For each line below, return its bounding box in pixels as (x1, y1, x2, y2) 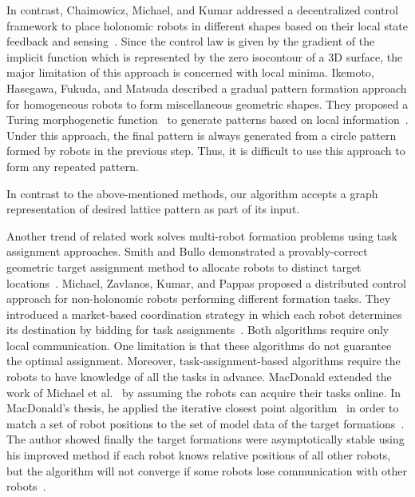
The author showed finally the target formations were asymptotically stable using (6, 431, 405, 447)
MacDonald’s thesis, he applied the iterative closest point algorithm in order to (6, 400, 399, 416)
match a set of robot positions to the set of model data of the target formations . (6, 415, 405, 431)
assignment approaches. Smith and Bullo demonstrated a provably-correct (6, 243, 368, 260)
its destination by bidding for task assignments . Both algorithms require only (6, 321, 389, 338)
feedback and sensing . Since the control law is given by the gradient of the (6, 33, 375, 50)
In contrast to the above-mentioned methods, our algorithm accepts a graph (6, 185, 378, 201)
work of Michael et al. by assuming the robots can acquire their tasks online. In (6, 384, 401, 400)
